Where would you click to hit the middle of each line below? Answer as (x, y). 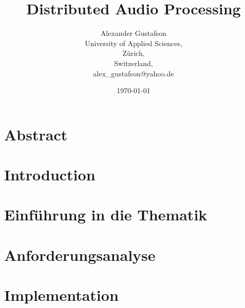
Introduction (50, 174)
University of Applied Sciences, (134, 43)
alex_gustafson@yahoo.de (134, 73)
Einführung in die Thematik (106, 214)
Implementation (61, 295)
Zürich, (134, 53)
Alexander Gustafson (134, 33)
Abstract (36, 134)
